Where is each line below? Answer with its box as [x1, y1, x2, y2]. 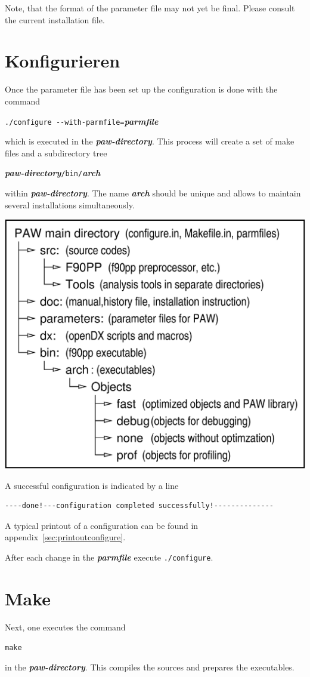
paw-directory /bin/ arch [5, 167, 101, 179]
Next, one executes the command [5, 620, 126, 633]
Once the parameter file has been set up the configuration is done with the [5, 83, 278, 96]
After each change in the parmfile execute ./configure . [5, 551, 213, 564]
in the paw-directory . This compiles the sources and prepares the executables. [5, 661, 294, 673]
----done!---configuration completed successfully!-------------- [5, 501, 274, 510]
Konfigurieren [5, 48, 120, 73]
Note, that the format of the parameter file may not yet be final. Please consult [5, 2, 295, 14]
